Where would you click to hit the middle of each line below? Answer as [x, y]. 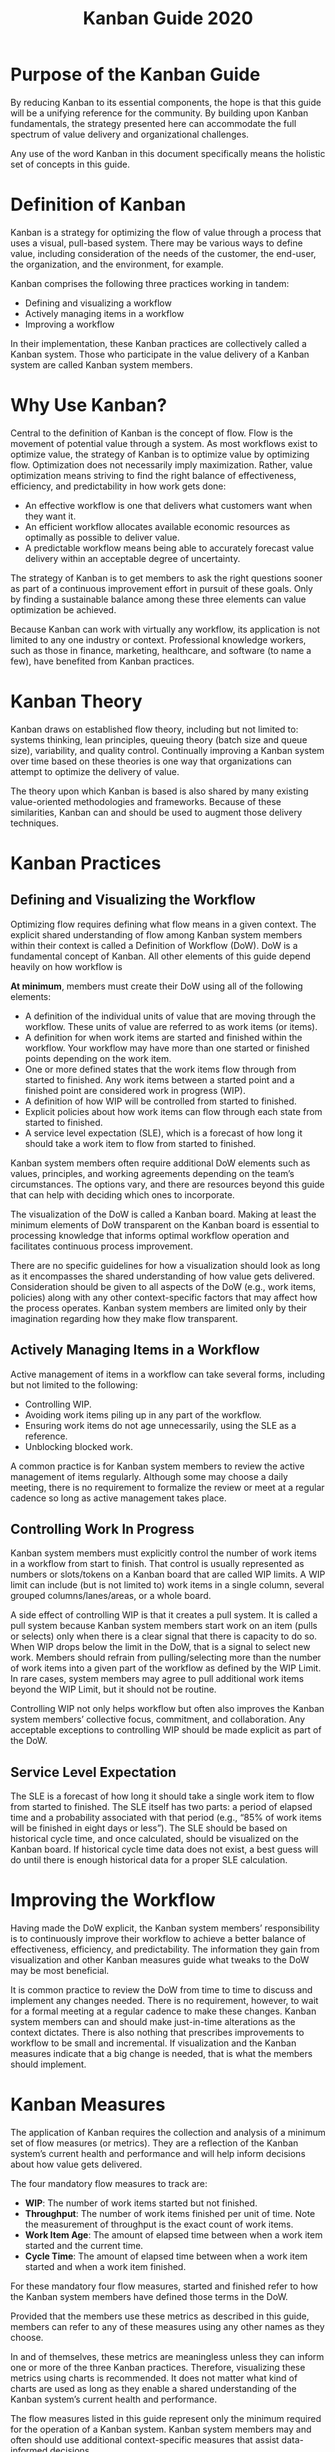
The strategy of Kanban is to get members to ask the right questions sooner [166, 578]
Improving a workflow [69, 324]
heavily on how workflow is [66, 966]
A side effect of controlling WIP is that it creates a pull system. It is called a [164, 1615]
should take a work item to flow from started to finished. [140, 1143]
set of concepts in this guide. [70, 164]
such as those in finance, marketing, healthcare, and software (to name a [161, 650]
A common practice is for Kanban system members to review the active [157, 1466]
